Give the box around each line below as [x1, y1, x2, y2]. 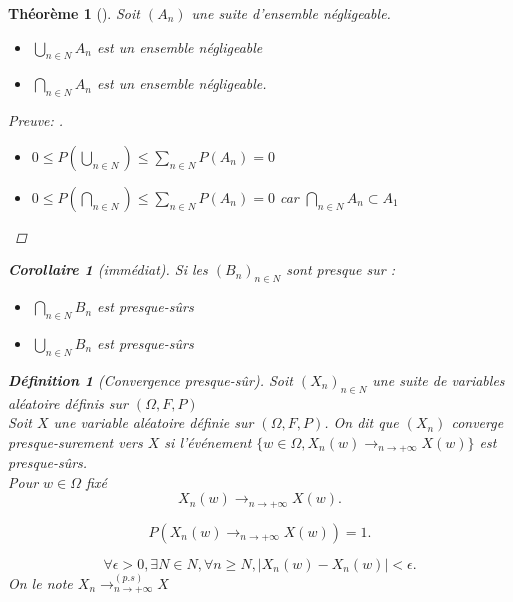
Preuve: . [8, 110, 64, 131]
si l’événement [164, 431, 252, 452]
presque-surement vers [8, 431, 143, 452]
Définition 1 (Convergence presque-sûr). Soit [8, 369, 293, 390]
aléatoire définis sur [8, 392, 128, 413]
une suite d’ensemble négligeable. [191, 3, 391, 23]
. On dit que [324, 412, 399, 433]
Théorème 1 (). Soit [8, 3, 140, 23]
